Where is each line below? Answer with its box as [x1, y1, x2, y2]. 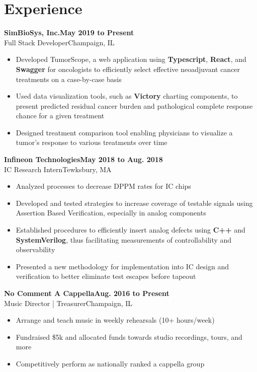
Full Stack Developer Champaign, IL [4, 37, 115, 47]
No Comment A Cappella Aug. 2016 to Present [4, 288, 169, 298]
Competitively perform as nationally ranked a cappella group [16, 358, 205, 368]
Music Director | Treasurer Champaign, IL [4, 297, 133, 308]
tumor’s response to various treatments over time [16, 137, 167, 147]
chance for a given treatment [16, 110, 105, 121]
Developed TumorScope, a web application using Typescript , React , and [16, 54, 246, 64]
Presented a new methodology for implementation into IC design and [16, 261, 229, 271]
